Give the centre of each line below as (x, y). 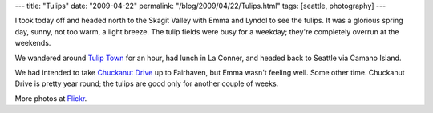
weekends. (33, 43)
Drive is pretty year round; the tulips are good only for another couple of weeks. (147, 83)
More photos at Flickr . (51, 98)
